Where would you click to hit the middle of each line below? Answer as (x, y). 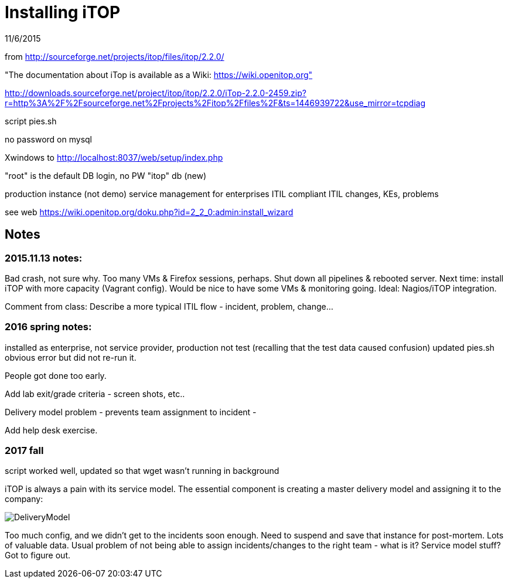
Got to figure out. (37, 555)
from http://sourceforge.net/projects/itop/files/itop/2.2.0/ (115, 56)
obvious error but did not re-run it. (71, 357)
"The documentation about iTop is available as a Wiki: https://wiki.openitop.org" (159, 74)
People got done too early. (56, 375)
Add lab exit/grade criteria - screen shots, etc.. (95, 394)
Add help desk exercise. (51, 430)
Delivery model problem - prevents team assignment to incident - (131, 412)
